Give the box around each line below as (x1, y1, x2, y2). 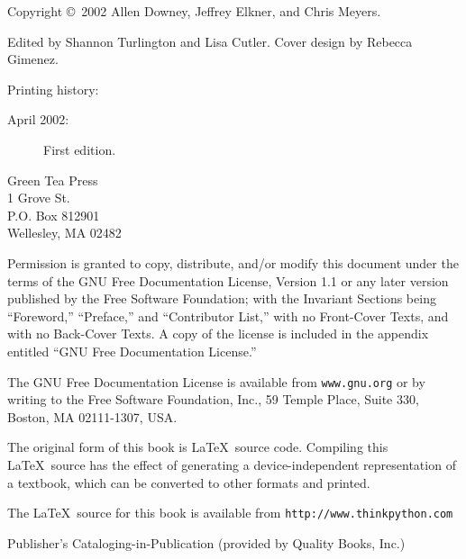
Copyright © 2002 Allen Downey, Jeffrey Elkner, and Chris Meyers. (7, 2, 381, 20)
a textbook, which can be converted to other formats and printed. (7, 473, 370, 491)
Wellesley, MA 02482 (7, 223, 122, 242)
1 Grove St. (7, 188, 70, 207)
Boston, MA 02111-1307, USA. (7, 407, 178, 426)
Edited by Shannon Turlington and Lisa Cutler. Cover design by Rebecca (7, 32, 413, 50)
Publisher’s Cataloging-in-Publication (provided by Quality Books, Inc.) (7, 533, 406, 552)
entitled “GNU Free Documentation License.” (7, 341, 257, 360)
